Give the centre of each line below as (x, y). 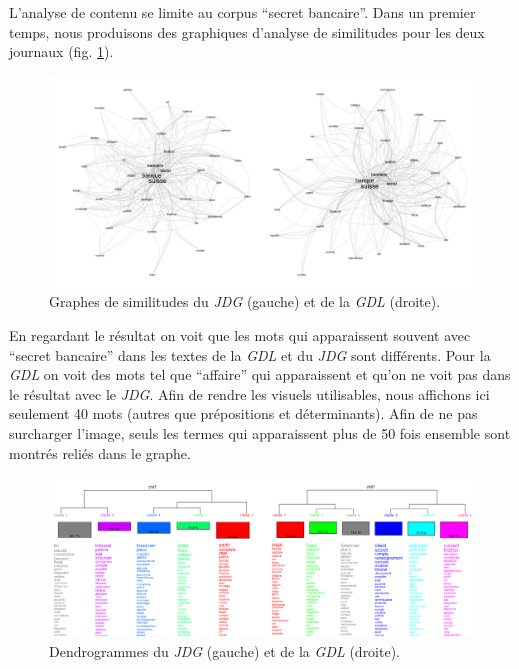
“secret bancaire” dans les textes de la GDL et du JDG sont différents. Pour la (250, 354)
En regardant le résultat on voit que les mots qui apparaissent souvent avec (240, 334)
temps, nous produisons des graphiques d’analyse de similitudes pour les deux (247, 31)
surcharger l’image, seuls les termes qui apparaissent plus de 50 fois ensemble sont (260, 432)
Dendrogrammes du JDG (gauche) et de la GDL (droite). (225, 650)
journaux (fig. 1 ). (61, 51)
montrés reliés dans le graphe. (100, 452)
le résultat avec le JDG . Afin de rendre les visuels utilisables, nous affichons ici (249, 393)
